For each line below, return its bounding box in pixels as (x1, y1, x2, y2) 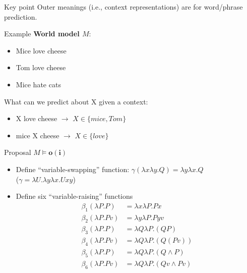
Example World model (4, 28, 80, 39)
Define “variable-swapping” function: (16, 163, 130, 174)
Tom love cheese (16, 62, 66, 73)
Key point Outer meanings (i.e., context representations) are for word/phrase (4, 2, 243, 12)
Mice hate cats (16, 79, 61, 89)
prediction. (4, 11, 37, 22)
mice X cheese (16, 130, 59, 140)
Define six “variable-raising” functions (16, 191, 133, 201)
